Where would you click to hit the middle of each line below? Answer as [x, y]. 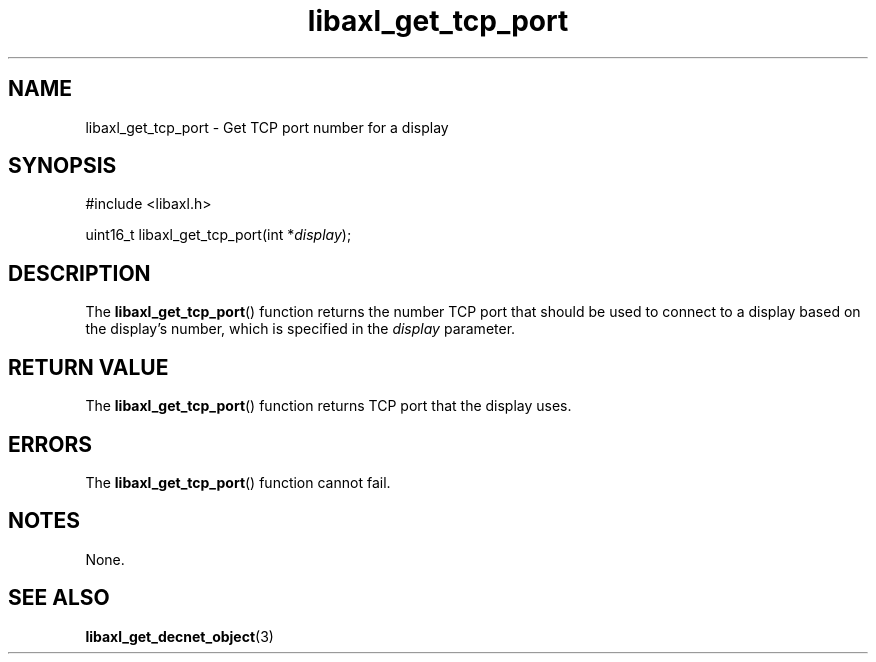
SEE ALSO [59, 598]
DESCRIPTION [79, 273]
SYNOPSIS [62, 166]
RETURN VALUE [88, 367]
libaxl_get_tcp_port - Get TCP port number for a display [267, 127]
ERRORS [50, 444]
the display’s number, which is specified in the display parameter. [300, 329]
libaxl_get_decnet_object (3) [179, 636]
